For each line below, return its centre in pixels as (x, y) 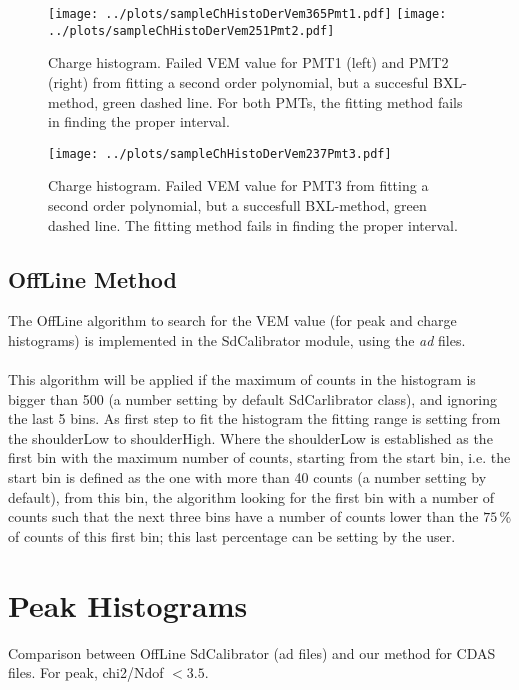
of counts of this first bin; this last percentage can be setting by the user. (232, 535)
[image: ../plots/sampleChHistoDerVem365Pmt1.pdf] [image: (247, 14)
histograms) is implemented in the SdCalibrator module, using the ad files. (237, 339)
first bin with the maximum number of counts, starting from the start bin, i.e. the (259, 457)
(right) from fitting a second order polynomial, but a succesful (238, 81)
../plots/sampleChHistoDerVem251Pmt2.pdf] (191, 30)
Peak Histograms (128, 604)
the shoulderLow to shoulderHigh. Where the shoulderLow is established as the (250, 437)
